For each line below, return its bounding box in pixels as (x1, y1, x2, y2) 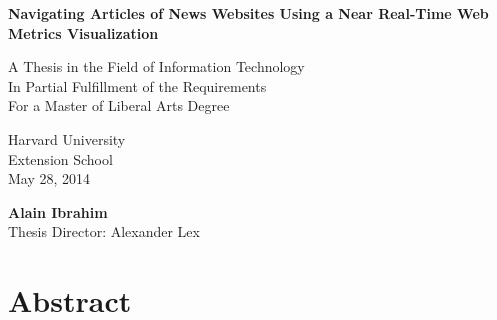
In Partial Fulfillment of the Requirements (8, 75, 267, 96)
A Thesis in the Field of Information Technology (8, 56, 305, 77)
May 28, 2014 (8, 168, 91, 189)
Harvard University (8, 128, 126, 149)
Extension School (8, 148, 113, 169)
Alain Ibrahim (8, 201, 108, 222)
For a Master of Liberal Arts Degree (8, 95, 230, 116)
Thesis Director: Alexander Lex (8, 221, 200, 242)
